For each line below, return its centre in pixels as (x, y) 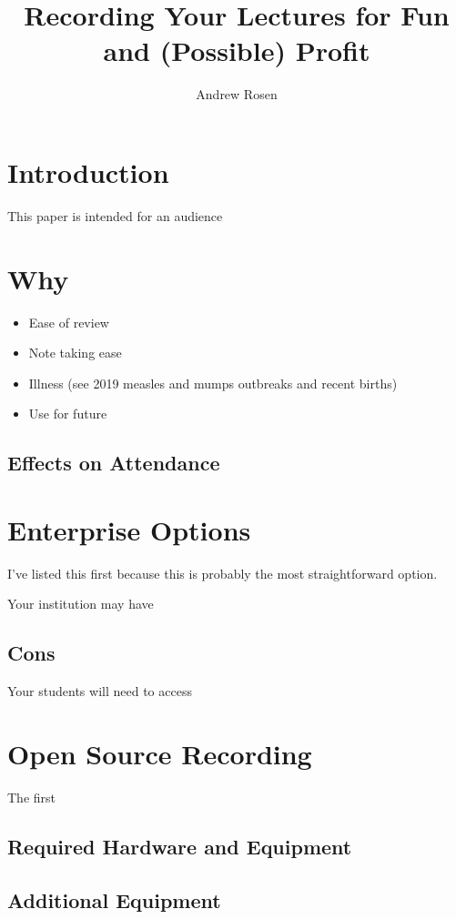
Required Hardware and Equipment (180, 846)
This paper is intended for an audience (115, 215)
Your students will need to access (100, 691)
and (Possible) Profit (237, 50)
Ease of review (69, 322)
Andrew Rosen (237, 94)
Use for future (68, 414)
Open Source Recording (160, 754)
